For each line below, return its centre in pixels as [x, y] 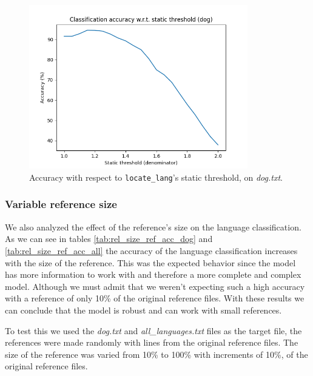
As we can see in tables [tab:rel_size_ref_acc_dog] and [109, 239]
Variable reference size [61, 204]
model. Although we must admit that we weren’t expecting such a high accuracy [155, 286]
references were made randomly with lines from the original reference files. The [152, 342]
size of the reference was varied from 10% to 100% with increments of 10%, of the [156, 354]
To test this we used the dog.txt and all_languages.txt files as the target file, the [153, 330]
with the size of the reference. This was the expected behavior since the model [150, 262]
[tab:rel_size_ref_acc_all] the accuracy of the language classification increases [151, 250]
